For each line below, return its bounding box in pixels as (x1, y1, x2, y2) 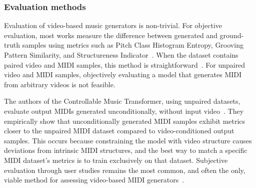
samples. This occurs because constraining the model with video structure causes (4, 135, 252, 145)
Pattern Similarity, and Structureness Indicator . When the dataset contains (4, 50, 238, 60)
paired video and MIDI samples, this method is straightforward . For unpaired (4, 59, 245, 70)
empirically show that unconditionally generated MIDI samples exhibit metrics (4, 115, 245, 126)
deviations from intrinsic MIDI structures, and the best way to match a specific (4, 145, 247, 155)
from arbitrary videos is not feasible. (4, 79, 115, 89)
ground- (219, 30, 244, 40)
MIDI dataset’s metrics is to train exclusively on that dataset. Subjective (4, 154, 228, 165)
